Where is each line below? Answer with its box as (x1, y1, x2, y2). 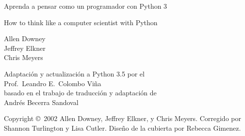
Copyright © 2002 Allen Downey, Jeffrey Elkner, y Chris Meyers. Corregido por (4, 113, 241, 123)
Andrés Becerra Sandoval (4, 97, 79, 107)
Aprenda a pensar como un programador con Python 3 (4, 1, 167, 11)
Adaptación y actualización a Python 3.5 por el (4, 68, 145, 78)
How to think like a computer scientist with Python (4, 17, 158, 27)
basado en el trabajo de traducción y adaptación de (4, 88, 157, 98)
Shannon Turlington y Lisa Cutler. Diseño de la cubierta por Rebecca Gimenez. (4, 122, 241, 133)
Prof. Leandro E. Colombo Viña (4, 78, 101, 88)
